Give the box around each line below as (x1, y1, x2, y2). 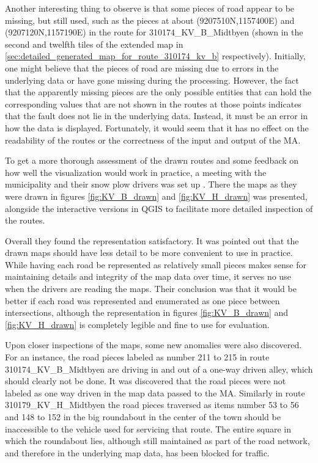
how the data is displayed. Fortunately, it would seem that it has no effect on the (5, 121, 309, 134)
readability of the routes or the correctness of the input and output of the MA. (5, 133, 301, 146)
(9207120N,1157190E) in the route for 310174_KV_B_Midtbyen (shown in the (5, 26, 303, 38)
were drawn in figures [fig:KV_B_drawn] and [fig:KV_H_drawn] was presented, (5, 189, 308, 202)
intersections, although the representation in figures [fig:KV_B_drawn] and (5, 306, 289, 319)
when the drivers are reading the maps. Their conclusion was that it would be (5, 282, 297, 295)
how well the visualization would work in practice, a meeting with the (5, 166, 267, 178)
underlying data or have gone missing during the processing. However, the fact (5, 73, 299, 86)
